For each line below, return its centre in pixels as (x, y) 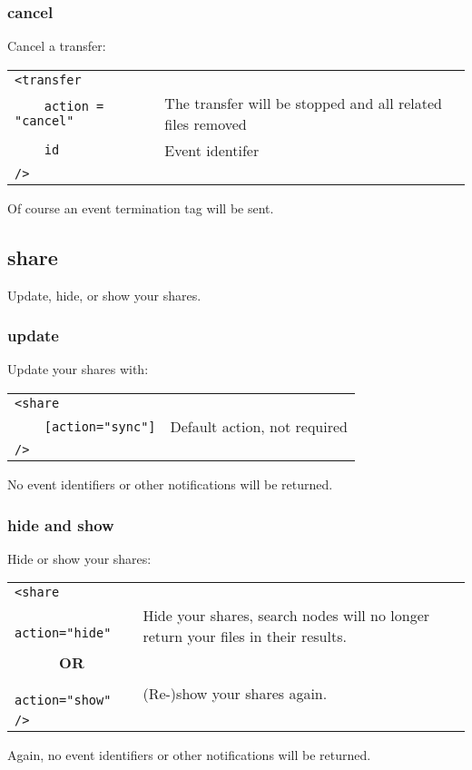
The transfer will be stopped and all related (304, 103)
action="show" (63, 701)
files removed (206, 123)
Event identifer (212, 150)
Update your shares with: (78, 369)
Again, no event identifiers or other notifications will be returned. (189, 755)
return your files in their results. (245, 637)
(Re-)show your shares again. (235, 693)
